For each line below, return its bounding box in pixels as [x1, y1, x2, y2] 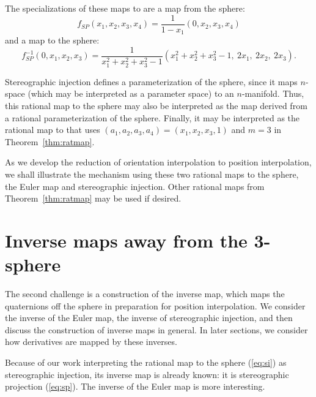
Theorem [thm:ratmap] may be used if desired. [5, 192, 182, 205]
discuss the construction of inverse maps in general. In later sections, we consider [5, 323, 308, 336]
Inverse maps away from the [5, 227, 248, 252]
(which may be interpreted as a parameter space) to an [28, 87, 234, 100]
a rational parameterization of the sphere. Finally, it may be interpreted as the [5, 111, 300, 124]
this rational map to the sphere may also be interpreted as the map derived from [5, 99, 307, 112]
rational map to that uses [5, 123, 100, 136]
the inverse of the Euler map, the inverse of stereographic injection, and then [5, 311, 293, 324]
